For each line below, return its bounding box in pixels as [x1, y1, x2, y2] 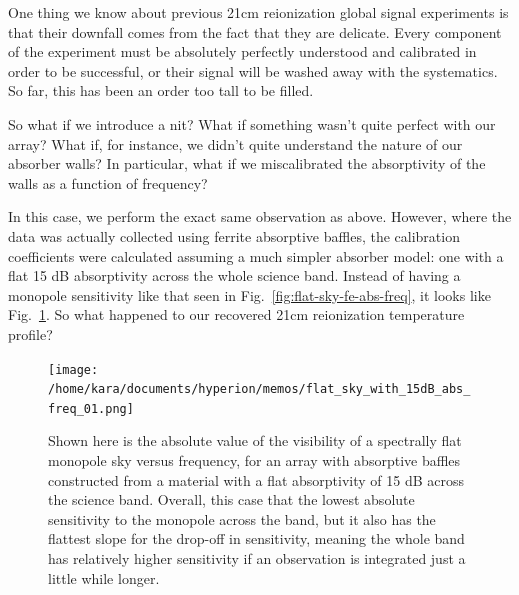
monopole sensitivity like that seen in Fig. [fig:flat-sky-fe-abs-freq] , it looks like [8, 284, 491, 305]
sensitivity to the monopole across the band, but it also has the [48, 508, 436, 529]
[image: [48, 362, 99, 377]
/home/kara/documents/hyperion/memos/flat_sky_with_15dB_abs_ [48, 382, 471, 397]
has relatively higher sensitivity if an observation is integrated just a [48, 548, 466, 569]
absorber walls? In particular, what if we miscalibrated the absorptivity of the [8, 153, 486, 174]
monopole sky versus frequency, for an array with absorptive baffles [48, 450, 461, 471]
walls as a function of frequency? [8, 172, 208, 193]
